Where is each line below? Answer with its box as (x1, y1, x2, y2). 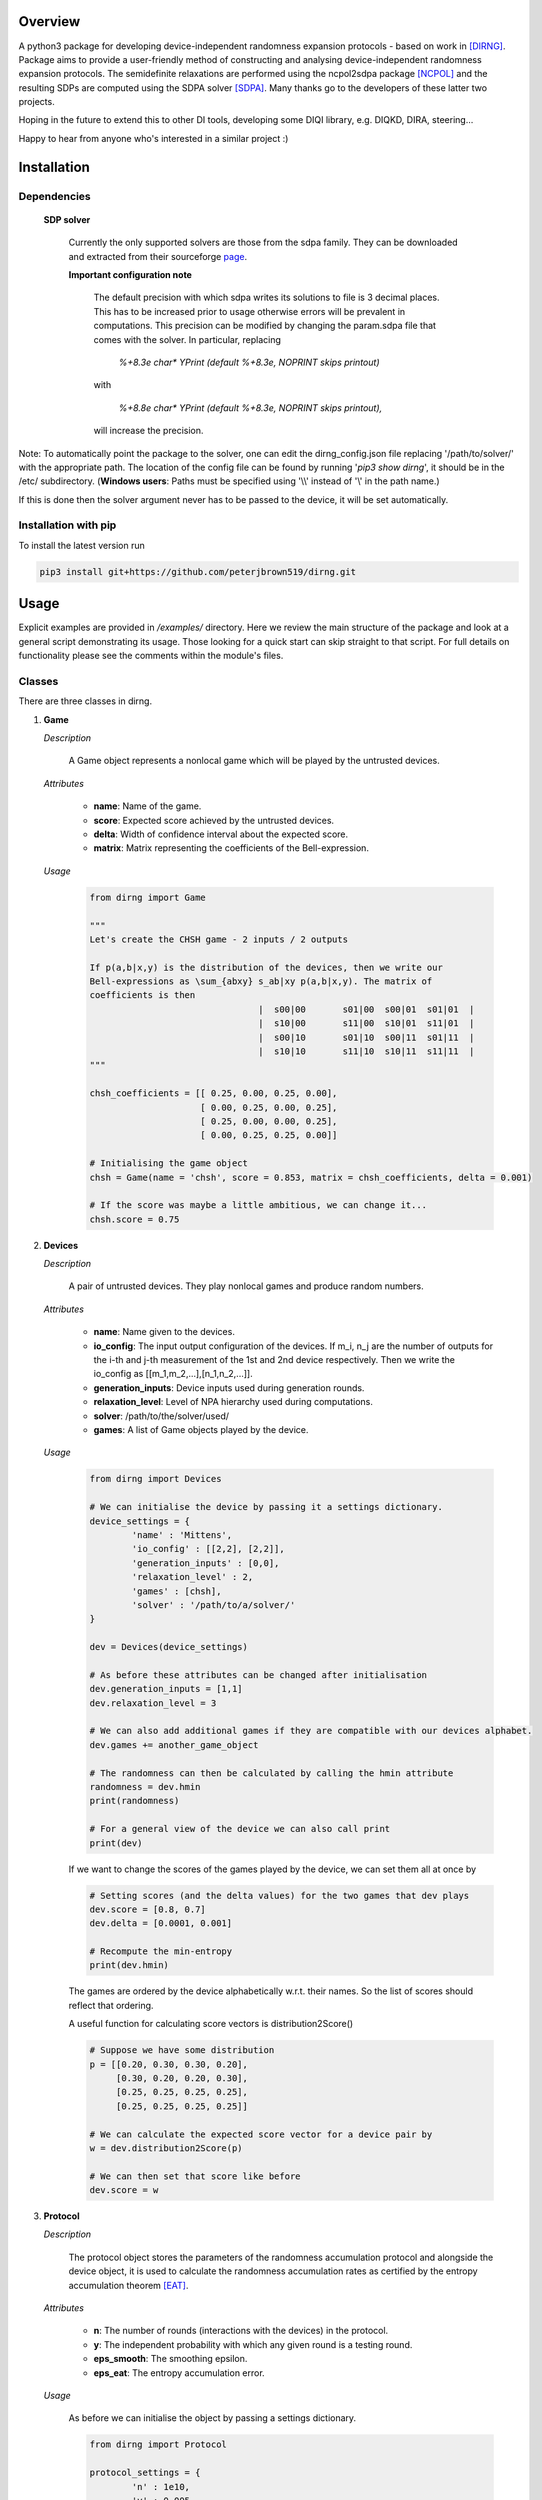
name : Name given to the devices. (93, 1326, 235, 1338)
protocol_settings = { (89, 2467, 201, 2479)
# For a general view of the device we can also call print (89, 1823, 391, 1835)
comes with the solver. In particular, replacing (93, 333, 282, 345)
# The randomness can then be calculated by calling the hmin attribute (89, 1767, 454, 1779)
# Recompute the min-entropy (89, 1946, 233, 1957)
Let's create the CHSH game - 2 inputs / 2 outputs (89, 933, 349, 945)
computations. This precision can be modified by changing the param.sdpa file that (93, 320, 437, 332)
